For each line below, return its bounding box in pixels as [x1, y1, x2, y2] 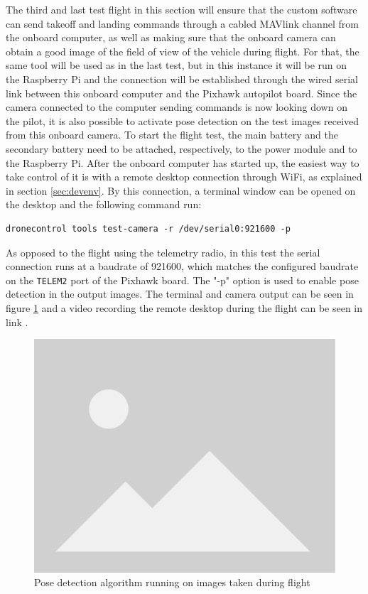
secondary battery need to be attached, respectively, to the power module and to [6, 141, 357, 156]
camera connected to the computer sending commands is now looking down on [6, 99, 347, 114]
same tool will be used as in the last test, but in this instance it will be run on [6, 58, 347, 72]
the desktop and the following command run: [6, 197, 202, 212]
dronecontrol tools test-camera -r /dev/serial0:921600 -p [6, 223, 291, 234]
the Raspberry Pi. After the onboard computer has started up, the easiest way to [6, 155, 359, 170]
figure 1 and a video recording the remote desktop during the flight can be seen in [6, 300, 363, 315]
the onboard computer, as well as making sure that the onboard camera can [6, 30, 336, 45]
